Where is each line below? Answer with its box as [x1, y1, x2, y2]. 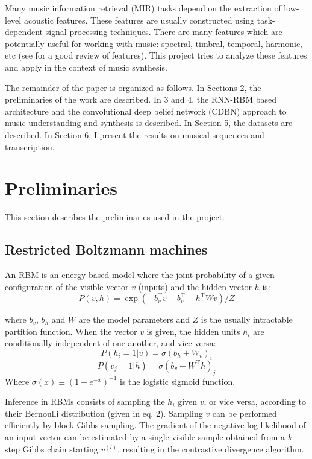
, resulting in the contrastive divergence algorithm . [117, 442, 304, 455]
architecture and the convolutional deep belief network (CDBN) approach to [5, 104, 287, 117]
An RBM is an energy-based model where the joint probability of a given [5, 268, 275, 281]
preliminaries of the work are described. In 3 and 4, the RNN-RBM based [5, 93, 276, 106]
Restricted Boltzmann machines [5, 240, 208, 259]
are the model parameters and [78, 313, 190, 326]
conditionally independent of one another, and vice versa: [5, 337, 216, 349]
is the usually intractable [201, 313, 293, 326]
